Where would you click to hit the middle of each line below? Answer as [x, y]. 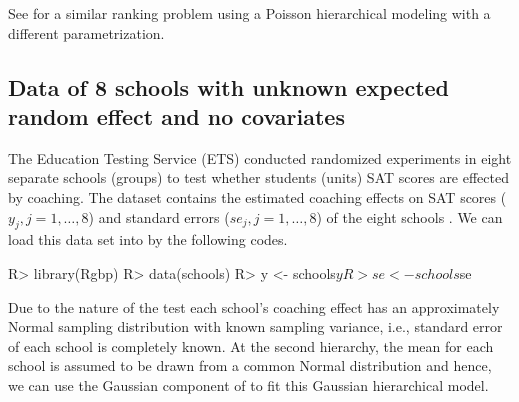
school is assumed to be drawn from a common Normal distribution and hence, [250, 365]
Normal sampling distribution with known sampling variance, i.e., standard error [255, 326]
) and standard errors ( [159, 216]
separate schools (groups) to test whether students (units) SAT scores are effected [259, 177]
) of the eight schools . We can [409, 216]
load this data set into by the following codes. [148, 239]
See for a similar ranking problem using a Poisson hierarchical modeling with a [249, 13]
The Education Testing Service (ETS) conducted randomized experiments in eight [260, 157]
